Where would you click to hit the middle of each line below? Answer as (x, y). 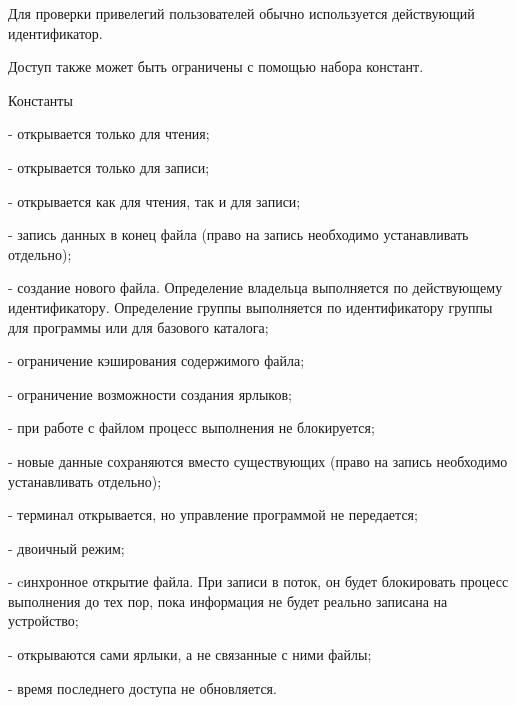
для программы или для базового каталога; (138, 326)
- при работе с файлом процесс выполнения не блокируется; (191, 427)
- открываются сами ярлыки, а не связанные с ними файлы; (190, 654)
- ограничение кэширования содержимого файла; (156, 360)
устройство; (43, 620)
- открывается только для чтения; (109, 133)
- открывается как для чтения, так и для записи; (154, 200)
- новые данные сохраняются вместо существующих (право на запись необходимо (258, 460)
